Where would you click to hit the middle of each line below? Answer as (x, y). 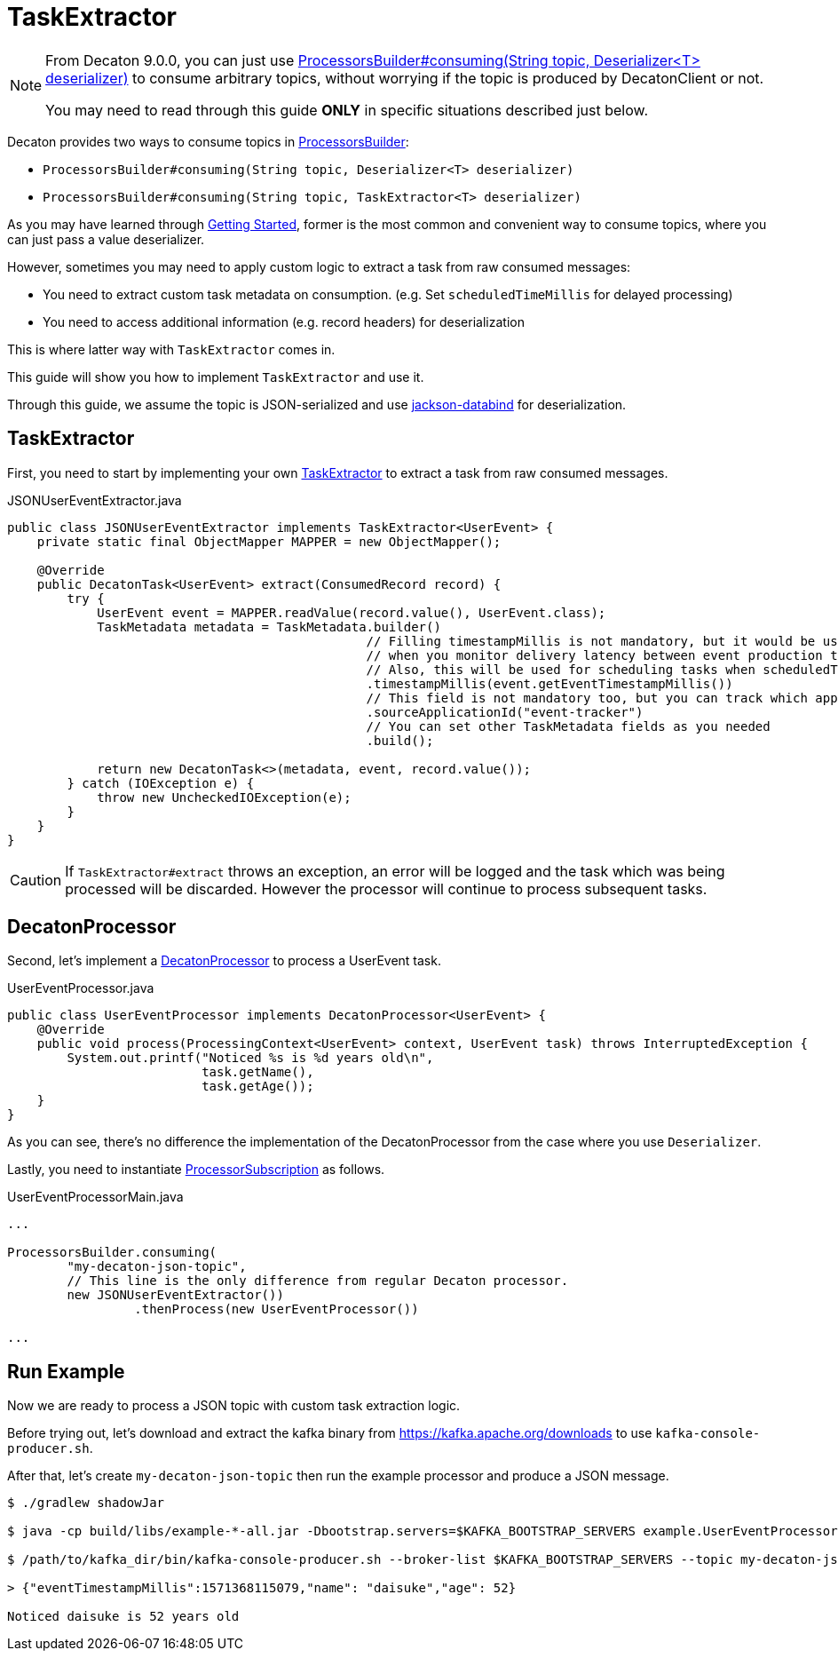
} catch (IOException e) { (161, 783)
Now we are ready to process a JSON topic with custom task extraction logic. (234, 1406)
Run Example (66, 1371)
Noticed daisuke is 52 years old (123, 1617)
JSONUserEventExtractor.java (95, 500)
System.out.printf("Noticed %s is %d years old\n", (250, 1058)
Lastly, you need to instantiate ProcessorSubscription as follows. (196, 1170)
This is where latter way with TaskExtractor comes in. (171, 349)
